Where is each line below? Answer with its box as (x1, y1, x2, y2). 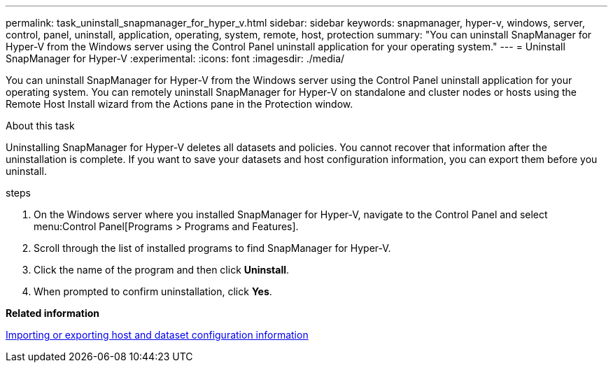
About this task (6, 120, 75, 132)
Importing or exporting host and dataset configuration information (6, 329, 309, 341)
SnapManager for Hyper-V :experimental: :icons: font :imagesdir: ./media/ (6, 52, 345, 64)
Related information (6, 307, 100, 319)
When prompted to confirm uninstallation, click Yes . (34, 285, 272, 297)
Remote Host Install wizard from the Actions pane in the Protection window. (6, 98, 353, 110)
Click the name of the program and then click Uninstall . (34, 264, 290, 276)
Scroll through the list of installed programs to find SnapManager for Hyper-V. (34, 242, 391, 254)
